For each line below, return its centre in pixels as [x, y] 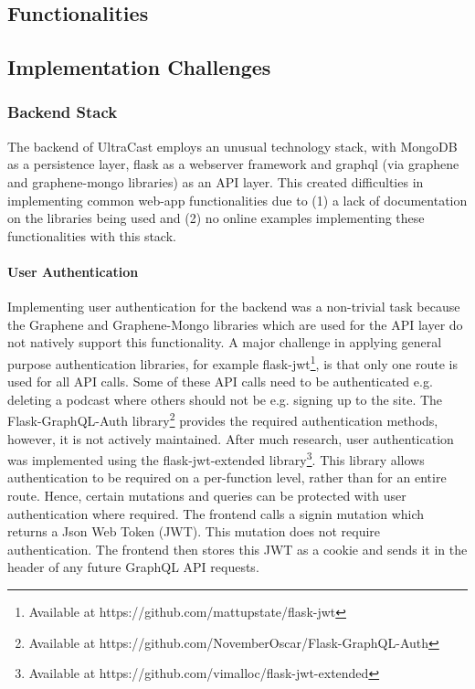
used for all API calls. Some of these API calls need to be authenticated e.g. [220, 382]
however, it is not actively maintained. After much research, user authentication [231, 438]
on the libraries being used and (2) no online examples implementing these [216, 218]
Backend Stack [63, 112]
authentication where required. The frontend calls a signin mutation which [216, 513]
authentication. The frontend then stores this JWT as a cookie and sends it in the [237, 549]
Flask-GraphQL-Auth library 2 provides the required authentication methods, [223, 419]
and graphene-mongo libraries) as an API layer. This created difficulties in [216, 181]
